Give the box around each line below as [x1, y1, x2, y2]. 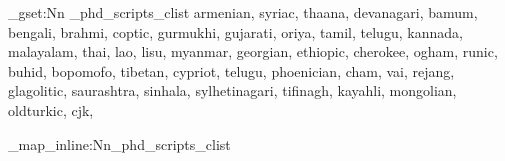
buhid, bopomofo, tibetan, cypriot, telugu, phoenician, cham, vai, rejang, [8, 60, 455, 81]
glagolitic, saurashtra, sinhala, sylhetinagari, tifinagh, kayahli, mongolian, [8, 80, 457, 101]
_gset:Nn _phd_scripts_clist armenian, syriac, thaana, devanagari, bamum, [8, 2, 478, 22]
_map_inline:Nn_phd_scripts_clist [8, 133, 231, 154]
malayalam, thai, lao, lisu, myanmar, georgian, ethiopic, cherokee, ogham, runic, [8, 41, 498, 62]
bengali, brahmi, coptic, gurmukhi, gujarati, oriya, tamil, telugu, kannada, [8, 21, 463, 42]
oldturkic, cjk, [8, 99, 94, 120]
